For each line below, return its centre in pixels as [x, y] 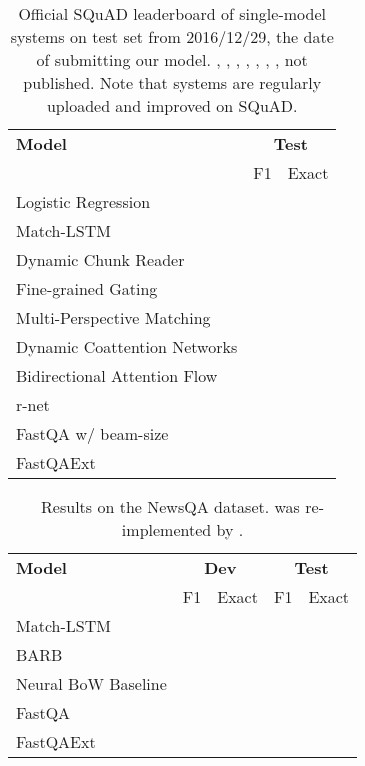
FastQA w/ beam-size [92, 433]
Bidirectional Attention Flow [117, 375]
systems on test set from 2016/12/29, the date [172, 36]
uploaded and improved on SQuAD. [172, 105]
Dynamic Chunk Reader [100, 259]
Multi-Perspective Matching [113, 317]
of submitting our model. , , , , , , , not [172, 59]
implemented [166, 529]
